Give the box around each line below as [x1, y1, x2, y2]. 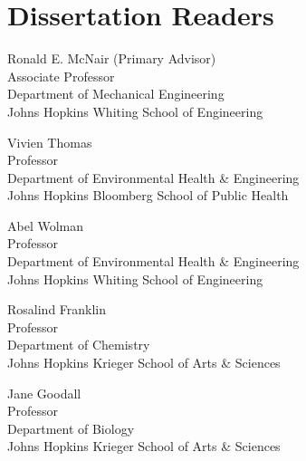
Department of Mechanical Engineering [7, 84, 225, 103]
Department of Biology [7, 418, 135, 437]
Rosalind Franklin [7, 300, 107, 319]
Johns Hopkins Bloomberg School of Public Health [7, 186, 289, 205]
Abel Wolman [7, 216, 84, 235]
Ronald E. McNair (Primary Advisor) [7, 49, 216, 68]
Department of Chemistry [7, 335, 150, 354]
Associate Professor [7, 66, 115, 85]
